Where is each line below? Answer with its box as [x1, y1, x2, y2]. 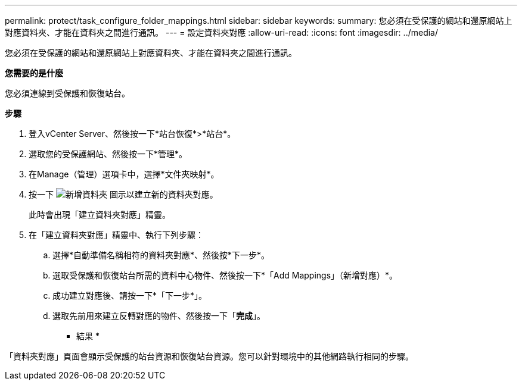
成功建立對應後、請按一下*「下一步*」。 [52, 290, 207, 301]
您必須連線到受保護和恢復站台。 [5, 88, 130, 98]
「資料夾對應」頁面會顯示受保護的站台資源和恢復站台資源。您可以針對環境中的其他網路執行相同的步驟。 [5, 351, 414, 361]
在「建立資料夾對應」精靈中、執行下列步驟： [29, 230, 204, 240]
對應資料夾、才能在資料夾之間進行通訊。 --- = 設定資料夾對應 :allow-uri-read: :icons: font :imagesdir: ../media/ [5, 27, 439, 37]
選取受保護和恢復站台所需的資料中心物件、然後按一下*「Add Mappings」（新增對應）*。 [52, 270, 398, 280]
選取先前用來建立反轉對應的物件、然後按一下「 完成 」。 [52, 311, 265, 321]
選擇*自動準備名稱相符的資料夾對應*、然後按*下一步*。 [52, 250, 270, 260]
